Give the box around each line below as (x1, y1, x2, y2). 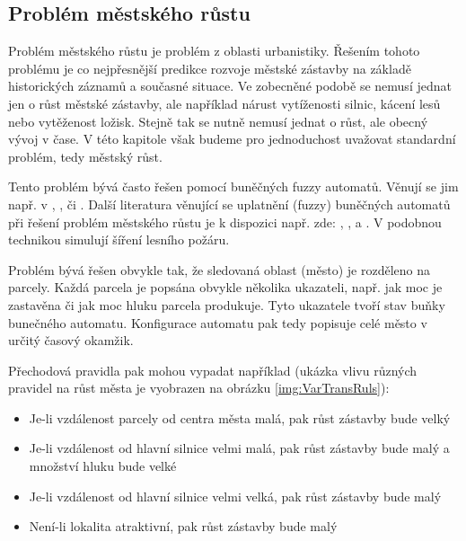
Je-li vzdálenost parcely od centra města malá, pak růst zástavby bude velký (29, 408, 451, 427)
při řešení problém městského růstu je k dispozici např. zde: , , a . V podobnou (8, 212, 442, 231)
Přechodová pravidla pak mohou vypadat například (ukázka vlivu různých (8, 360, 418, 379)
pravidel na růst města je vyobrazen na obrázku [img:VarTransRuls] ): (8, 378, 390, 397)
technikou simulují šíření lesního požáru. (8, 230, 230, 249)
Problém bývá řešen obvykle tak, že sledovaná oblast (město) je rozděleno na (8, 260, 430, 279)
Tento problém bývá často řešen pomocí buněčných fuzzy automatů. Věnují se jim (8, 177, 459, 196)
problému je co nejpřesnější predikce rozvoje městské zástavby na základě (8, 58, 411, 77)
